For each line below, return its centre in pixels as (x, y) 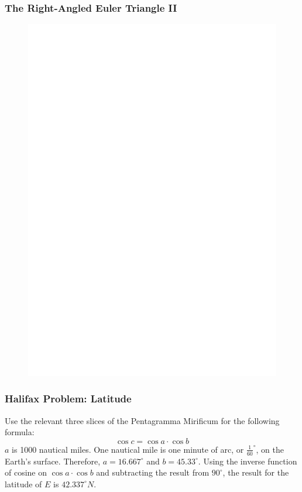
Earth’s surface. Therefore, (53, 461)
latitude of (23, 484)
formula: (20, 432)
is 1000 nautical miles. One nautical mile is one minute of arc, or (128, 449)
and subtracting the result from (153, 472)
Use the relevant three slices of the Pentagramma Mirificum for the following (142, 420)
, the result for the (256, 472)
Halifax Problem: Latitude (68, 399)
